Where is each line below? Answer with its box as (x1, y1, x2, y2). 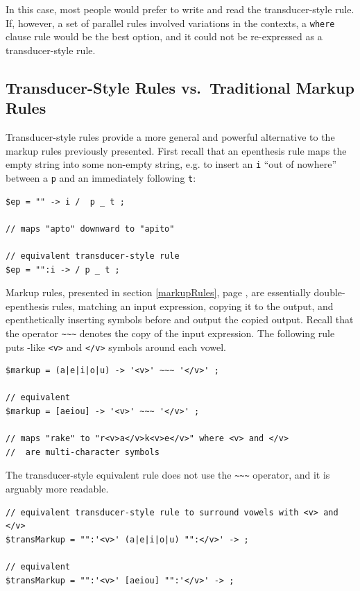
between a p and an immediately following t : (6, 170, 196, 185)
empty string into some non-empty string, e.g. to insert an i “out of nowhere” (6, 157, 336, 171)
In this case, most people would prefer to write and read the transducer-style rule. (6, 2, 354, 16)
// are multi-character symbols (6, 447, 160, 457)
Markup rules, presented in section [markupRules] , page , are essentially (6, 285, 311, 300)
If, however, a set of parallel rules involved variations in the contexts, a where (6, 15, 335, 30)
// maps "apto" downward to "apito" (6, 223, 175, 234)
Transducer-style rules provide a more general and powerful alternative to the (6, 130, 335, 144)
